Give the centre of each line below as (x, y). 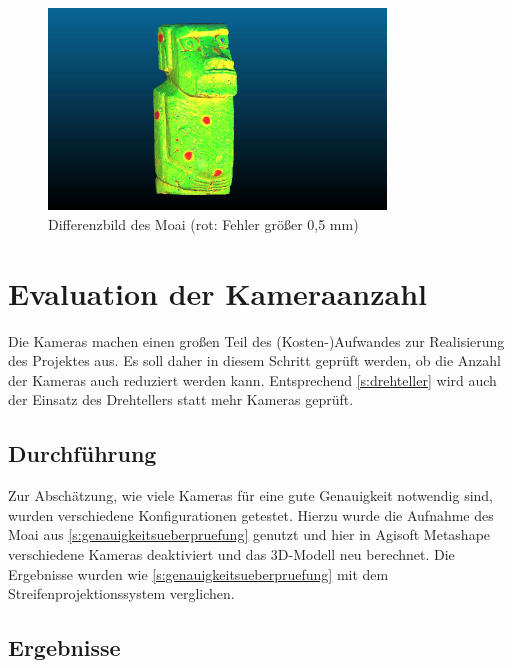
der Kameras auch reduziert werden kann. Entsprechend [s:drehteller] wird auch (252, 379)
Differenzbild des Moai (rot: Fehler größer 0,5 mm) (203, 223)
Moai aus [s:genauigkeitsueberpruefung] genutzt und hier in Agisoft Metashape (249, 534)
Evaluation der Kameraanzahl (218, 292)
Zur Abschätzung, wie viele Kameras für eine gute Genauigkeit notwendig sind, (250, 495)
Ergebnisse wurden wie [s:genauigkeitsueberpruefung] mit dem (198, 573)
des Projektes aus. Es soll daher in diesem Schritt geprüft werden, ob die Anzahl (254, 360)
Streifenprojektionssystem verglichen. (121, 593)
